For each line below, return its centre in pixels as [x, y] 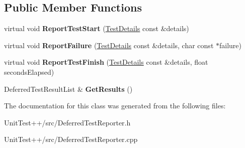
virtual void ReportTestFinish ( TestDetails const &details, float [106, 62]
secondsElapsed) [29, 71]
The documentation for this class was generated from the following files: [115, 106]
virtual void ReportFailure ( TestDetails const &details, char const [109, 45]
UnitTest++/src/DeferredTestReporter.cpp [71, 139]
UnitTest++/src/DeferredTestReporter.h [67, 122]
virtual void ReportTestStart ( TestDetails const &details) [97, 28]
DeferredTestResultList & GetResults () [68, 89]
